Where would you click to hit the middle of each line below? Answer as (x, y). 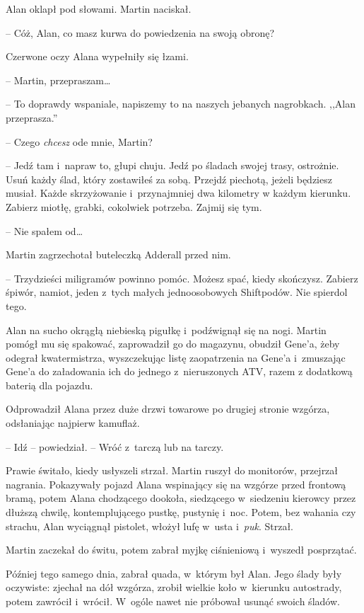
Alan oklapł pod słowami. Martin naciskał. (99, 8)
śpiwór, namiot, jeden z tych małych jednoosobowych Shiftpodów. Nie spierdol (177, 292)
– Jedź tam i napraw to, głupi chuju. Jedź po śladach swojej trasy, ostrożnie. (172, 165)
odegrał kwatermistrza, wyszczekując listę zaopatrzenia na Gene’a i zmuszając (176, 357)
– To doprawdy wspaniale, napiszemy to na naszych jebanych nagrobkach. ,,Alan (181, 104)
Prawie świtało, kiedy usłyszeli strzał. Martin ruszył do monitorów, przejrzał (172, 470)
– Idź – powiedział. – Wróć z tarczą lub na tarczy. (115, 446)
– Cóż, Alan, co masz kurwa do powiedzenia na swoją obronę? (140, 32)
